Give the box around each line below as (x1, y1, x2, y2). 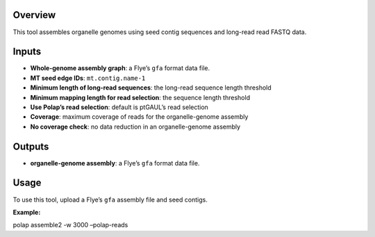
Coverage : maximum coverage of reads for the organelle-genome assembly (30, 113, 249, 121)
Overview (12, 9, 56, 21)
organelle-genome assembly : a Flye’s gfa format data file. (30, 158, 200, 167)
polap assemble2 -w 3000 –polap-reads (12, 221, 128, 229)
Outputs (12, 140, 49, 152)
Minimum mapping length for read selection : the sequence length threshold (30, 93, 250, 101)
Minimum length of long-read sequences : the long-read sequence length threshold (30, 83, 272, 92)
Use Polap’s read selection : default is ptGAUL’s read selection (30, 103, 208, 111)
